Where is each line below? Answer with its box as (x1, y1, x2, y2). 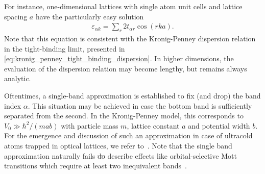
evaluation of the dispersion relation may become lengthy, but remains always (4, 63, 247, 73)
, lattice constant (127, 120, 180, 131)
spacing (4, 11, 28, 21)
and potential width (188, 120, 250, 131)
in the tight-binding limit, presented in (4, 43, 125, 54)
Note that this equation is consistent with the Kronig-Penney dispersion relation (4, 33, 256, 44)
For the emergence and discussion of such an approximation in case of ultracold (4, 130, 253, 141)
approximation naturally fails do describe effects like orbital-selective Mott (4, 150, 237, 161)
